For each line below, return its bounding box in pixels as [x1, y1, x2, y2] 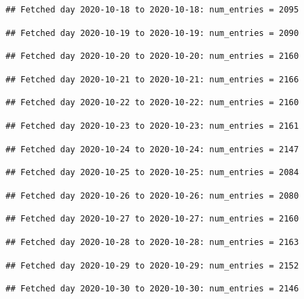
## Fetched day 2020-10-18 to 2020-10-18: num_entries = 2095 [6, 5, 299, 15]
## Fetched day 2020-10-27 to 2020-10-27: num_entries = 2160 [6, 214, 299, 224]
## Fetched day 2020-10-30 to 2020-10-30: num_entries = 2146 [6, 284, 299, 294]
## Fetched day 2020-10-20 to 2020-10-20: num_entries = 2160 [6, 51, 299, 62]
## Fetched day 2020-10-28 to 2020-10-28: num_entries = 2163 [6, 237, 299, 247]
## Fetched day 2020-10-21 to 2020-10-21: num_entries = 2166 [6, 74, 299, 84]
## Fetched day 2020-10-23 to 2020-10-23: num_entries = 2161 [6, 120, 299, 131]
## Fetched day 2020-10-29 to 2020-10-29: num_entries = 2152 [6, 260, 299, 271]
